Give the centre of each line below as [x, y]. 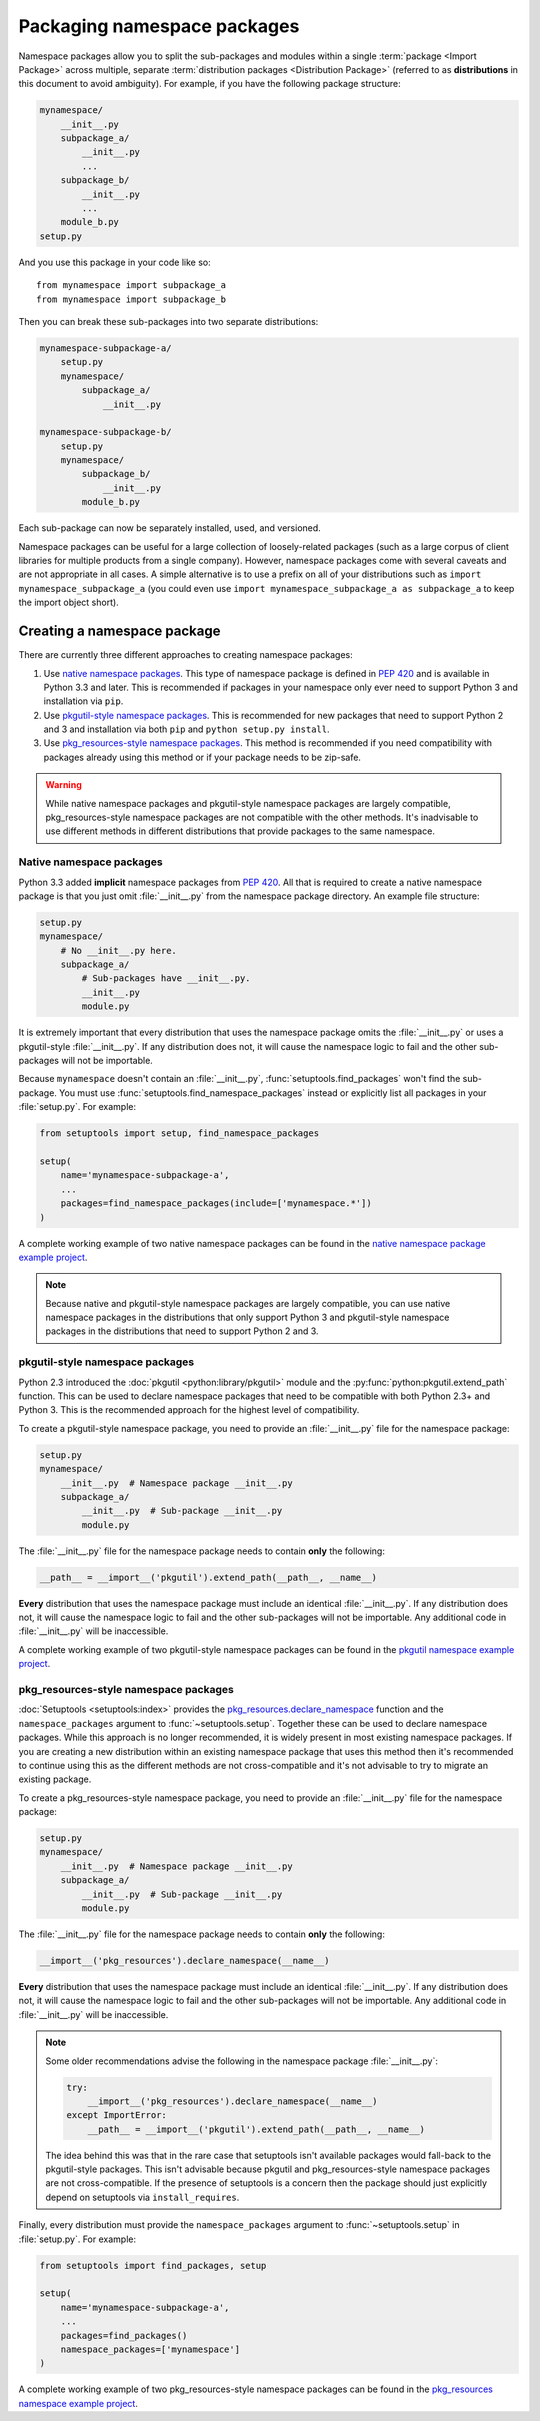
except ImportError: [116, 2115]
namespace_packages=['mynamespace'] [150, 2349]
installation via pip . [83, 701]
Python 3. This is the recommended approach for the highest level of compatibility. [189, 1410]
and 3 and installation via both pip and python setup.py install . [186, 729]
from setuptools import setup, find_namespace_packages [179, 1133]
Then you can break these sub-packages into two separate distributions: [168, 321]
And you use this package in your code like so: [114, 262]
